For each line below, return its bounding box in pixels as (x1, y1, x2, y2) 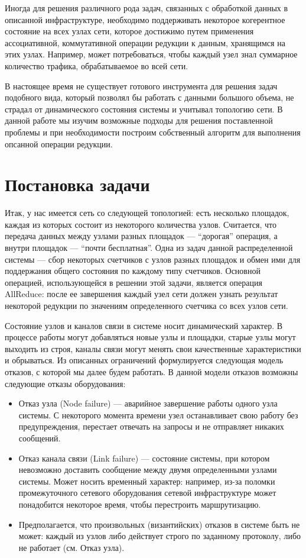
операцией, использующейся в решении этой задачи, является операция (5, 276, 262, 288)
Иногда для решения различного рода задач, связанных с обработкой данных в (5, 2, 288, 14)
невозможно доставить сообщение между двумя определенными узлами (18, 463, 277, 476)
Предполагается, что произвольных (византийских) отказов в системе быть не (18, 518, 300, 530)
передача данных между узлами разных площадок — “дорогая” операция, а (5, 230, 278, 242)
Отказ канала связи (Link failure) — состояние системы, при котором (18, 451, 270, 464)
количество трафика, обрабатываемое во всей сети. (5, 59, 188, 72)
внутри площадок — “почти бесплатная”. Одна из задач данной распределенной (5, 241, 293, 254)
